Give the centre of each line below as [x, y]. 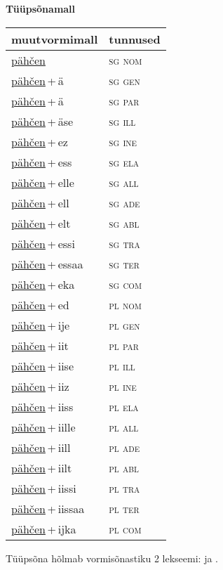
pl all [124, 427]
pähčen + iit [40, 345]
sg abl [124, 223]
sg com [125, 284]
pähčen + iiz [40, 386]
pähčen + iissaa [48, 508]
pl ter [124, 508]
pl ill [122, 365]
